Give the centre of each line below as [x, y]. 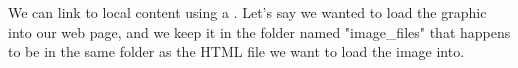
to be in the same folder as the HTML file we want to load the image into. [236, 51]
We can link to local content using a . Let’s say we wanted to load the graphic [247, 12]
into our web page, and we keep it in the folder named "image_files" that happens [259, 31]
